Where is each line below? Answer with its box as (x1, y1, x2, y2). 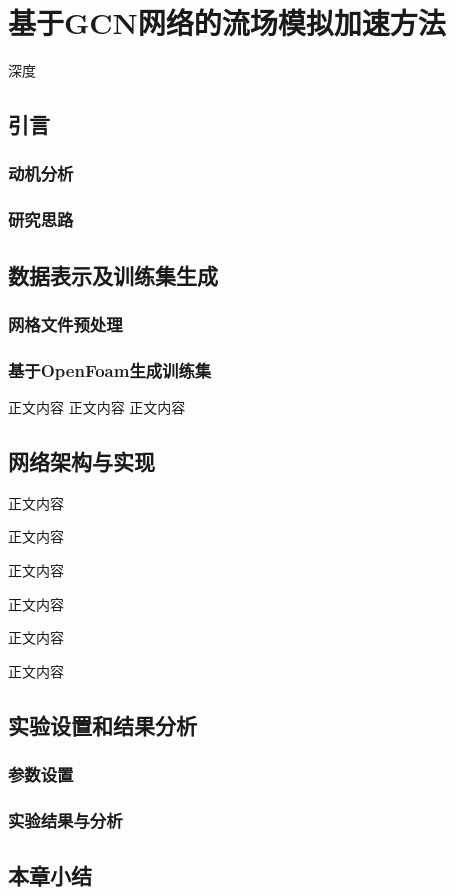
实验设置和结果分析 (8, 709, 197, 740)
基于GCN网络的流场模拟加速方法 (8, 2, 446, 43)
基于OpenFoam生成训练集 (8, 357, 212, 382)
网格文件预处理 (8, 311, 123, 336)
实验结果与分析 (8, 807, 123, 832)
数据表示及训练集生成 (8, 259, 218, 290)
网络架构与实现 (8, 446, 155, 477)
